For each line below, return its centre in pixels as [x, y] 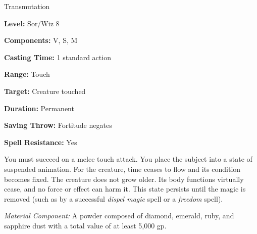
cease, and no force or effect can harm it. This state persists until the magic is [125, 189]
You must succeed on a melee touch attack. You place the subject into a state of [128, 159]
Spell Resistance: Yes [41, 142]
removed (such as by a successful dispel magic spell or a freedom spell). [114, 198]
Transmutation [27, 6]
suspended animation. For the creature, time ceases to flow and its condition [122, 169]
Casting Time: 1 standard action [58, 57]
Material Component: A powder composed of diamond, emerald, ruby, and [119, 216]
